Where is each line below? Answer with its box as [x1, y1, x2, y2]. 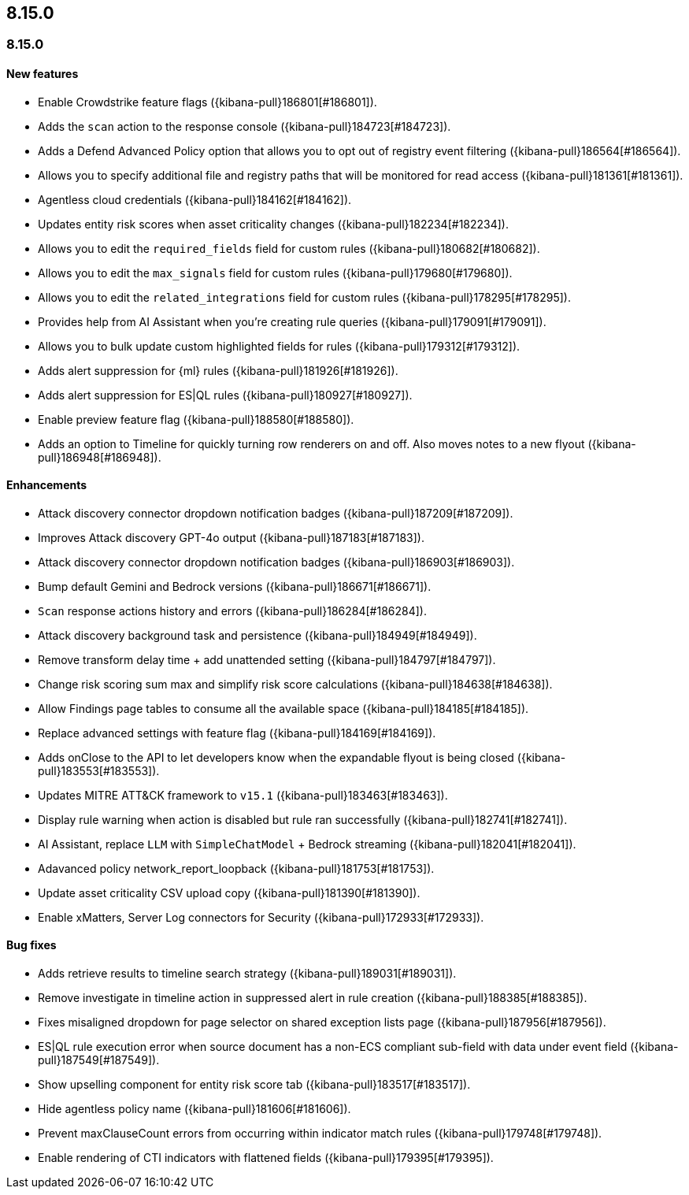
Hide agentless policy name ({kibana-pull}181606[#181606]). [38, 1102, 351, 1116]
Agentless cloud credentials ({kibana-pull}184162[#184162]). [38, 192, 352, 206]
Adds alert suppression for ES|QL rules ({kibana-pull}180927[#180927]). [38, 388, 413, 402]
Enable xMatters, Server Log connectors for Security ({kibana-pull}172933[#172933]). [38, 910, 484, 924]
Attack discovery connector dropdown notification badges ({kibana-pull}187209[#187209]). [38, 506, 513, 520]
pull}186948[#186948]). [38, 450, 161, 464]
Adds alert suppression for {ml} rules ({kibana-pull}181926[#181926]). [38, 363, 398, 377]
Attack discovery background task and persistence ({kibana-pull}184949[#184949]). [38, 628, 477, 642]
